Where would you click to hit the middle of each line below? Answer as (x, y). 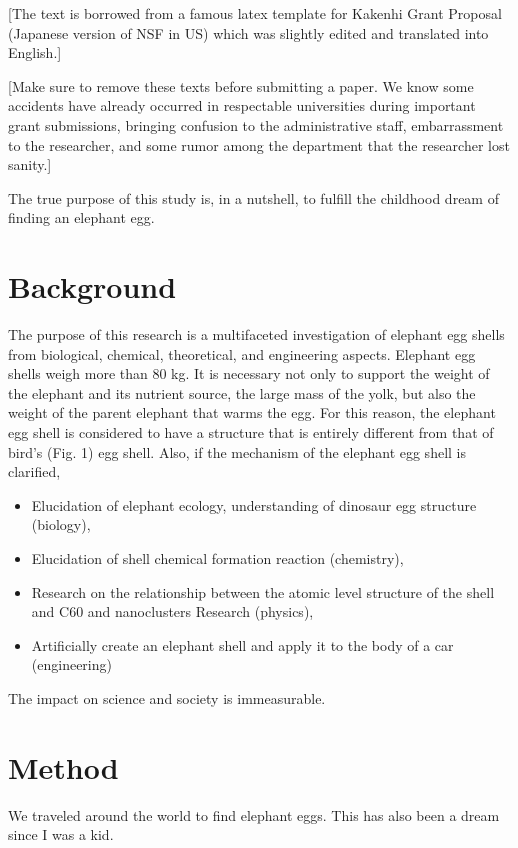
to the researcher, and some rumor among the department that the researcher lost (259, 144)
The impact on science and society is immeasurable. (167, 697)
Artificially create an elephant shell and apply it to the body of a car (242, 644)
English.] (35, 52)
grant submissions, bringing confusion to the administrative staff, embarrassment (256, 124)
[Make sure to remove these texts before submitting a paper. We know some (241, 85)
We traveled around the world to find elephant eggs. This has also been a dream (254, 814)
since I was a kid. (61, 834)
